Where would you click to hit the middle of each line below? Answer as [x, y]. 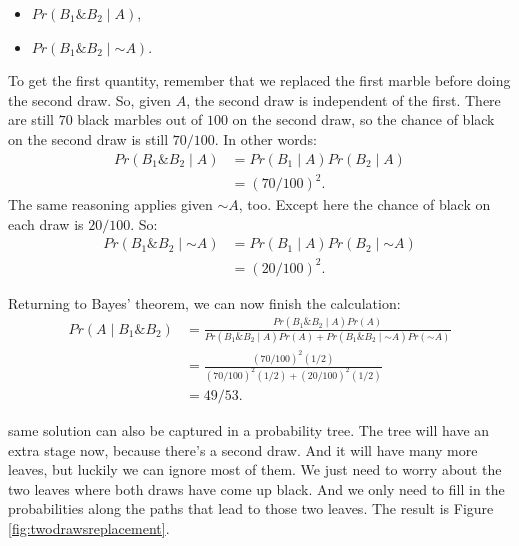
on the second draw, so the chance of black [363, 119]
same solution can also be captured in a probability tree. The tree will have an [249, 429]
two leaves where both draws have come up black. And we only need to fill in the [256, 488]
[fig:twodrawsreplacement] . [89, 527]
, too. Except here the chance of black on [364, 204]
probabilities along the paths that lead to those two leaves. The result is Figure [251, 508]
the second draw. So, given [90, 99]
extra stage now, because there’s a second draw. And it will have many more [243, 449]
